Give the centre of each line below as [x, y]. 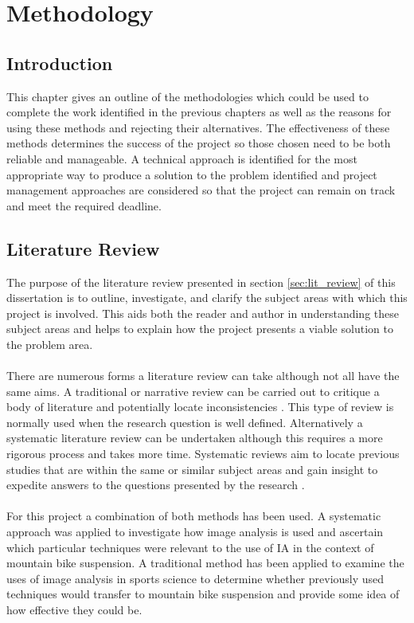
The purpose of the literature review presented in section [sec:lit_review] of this [201, 282]
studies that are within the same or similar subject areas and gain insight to [192, 469]
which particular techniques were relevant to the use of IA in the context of [190, 547]
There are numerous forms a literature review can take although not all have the [203, 376]
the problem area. [50, 344]
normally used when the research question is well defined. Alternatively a [185, 422]
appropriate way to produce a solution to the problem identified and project [192, 174]
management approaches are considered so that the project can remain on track [201, 190]
